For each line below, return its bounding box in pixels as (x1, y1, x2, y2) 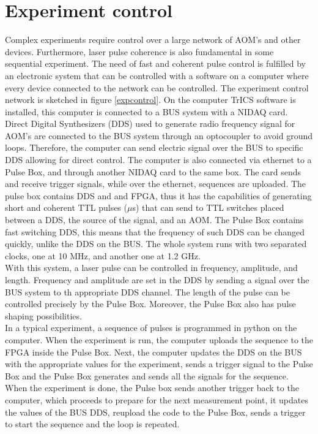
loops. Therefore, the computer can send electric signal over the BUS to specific (5, 141, 303, 154)
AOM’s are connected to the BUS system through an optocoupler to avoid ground (5, 129, 313, 142)
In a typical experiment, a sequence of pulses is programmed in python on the (5, 321, 297, 334)
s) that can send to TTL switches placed (132, 201, 284, 214)
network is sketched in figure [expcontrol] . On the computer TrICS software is (5, 93, 296, 106)
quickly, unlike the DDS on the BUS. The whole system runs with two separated (5, 237, 307, 250)
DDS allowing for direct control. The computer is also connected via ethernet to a (5, 153, 312, 166)
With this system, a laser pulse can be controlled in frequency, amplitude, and (5, 261, 298, 274)
